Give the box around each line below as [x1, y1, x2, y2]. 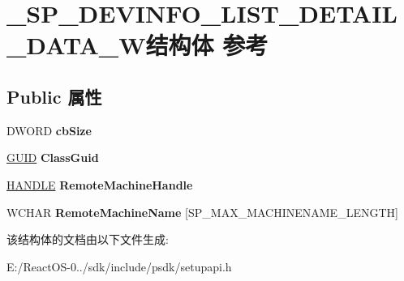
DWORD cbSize [6, 121, 92, 138]
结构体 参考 [145, 28, 269, 62]
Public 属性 [6, 83, 102, 109]
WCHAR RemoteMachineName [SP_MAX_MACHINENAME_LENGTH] [6, 203, 398, 220]
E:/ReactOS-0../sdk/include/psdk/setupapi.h [6, 258, 232, 275]
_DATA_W [6, 28, 146, 62]
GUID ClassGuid [6, 149, 99, 166]
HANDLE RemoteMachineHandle [6, 176, 193, 193]
